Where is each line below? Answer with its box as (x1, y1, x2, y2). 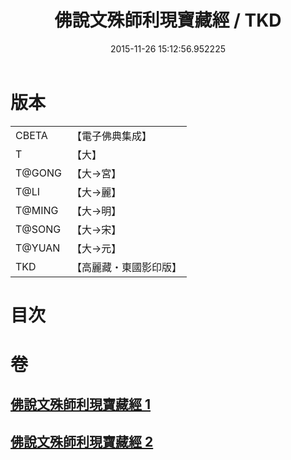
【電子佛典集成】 (71, 129, 152, 143)
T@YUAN (15, 241, 61, 255)
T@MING (15, 203, 59, 217)
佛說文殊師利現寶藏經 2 (10, 433, 154, 450)
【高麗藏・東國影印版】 (71, 260, 182, 274)
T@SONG (15, 222, 62, 236)
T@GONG (15, 166, 62, 180)
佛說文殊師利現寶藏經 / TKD (54, 9, 282, 32)
